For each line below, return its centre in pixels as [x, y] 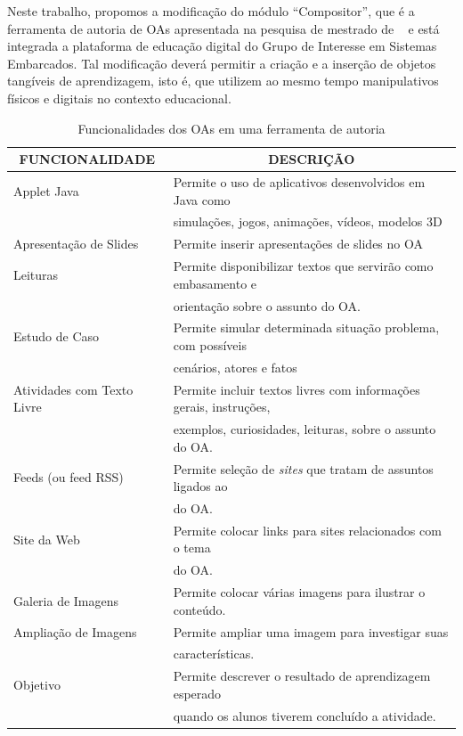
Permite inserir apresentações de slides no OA [298, 244]
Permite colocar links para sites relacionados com [307, 530]
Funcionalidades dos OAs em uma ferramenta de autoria [231, 128]
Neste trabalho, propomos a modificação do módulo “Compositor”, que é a [211, 11]
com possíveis [210, 345]
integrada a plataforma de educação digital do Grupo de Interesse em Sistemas [222, 46]
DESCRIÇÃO [312, 159]
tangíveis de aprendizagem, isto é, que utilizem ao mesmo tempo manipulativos [223, 81]
